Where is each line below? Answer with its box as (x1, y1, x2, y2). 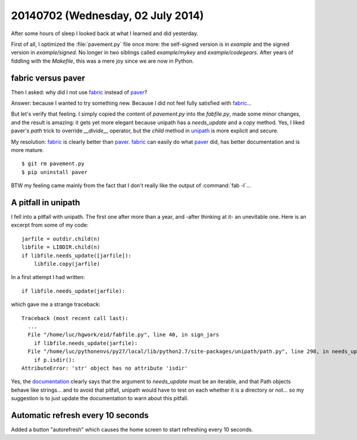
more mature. (11, 146, 45, 153)
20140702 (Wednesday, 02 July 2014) (11, 9, 204, 22)
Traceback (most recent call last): (21, 315, 129, 321)
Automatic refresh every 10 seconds (11, 410, 149, 420)
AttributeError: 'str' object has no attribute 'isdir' (21, 364, 188, 371)
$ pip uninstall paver (21, 169, 88, 175)
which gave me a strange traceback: (11, 301, 101, 308)
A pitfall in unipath (11, 197, 80, 207)
